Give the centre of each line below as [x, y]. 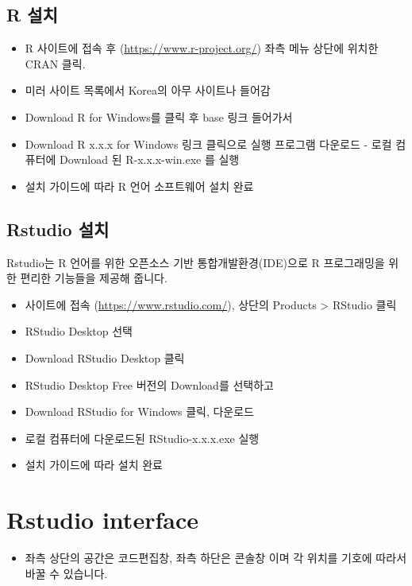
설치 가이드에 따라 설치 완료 [94, 465]
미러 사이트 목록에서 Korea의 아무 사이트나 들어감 [148, 90]
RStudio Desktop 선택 [79, 331]
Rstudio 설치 [58, 229]
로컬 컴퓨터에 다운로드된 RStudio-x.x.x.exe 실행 [142, 438]
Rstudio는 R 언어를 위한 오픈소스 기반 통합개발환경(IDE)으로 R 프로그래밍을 [196, 262]
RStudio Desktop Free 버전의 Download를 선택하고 [149, 384]
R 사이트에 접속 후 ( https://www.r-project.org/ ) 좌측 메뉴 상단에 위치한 [202, 48]
